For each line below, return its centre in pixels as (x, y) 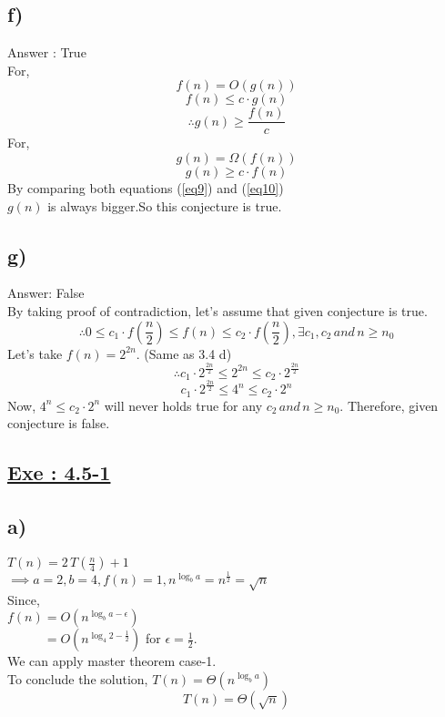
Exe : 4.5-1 (59, 472)
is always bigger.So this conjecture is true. (165, 205)
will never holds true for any (183, 405)
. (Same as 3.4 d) (184, 353)
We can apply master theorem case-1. (112, 661)
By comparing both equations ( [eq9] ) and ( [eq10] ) (146, 188)
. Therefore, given (389, 405)
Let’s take (35, 353)
